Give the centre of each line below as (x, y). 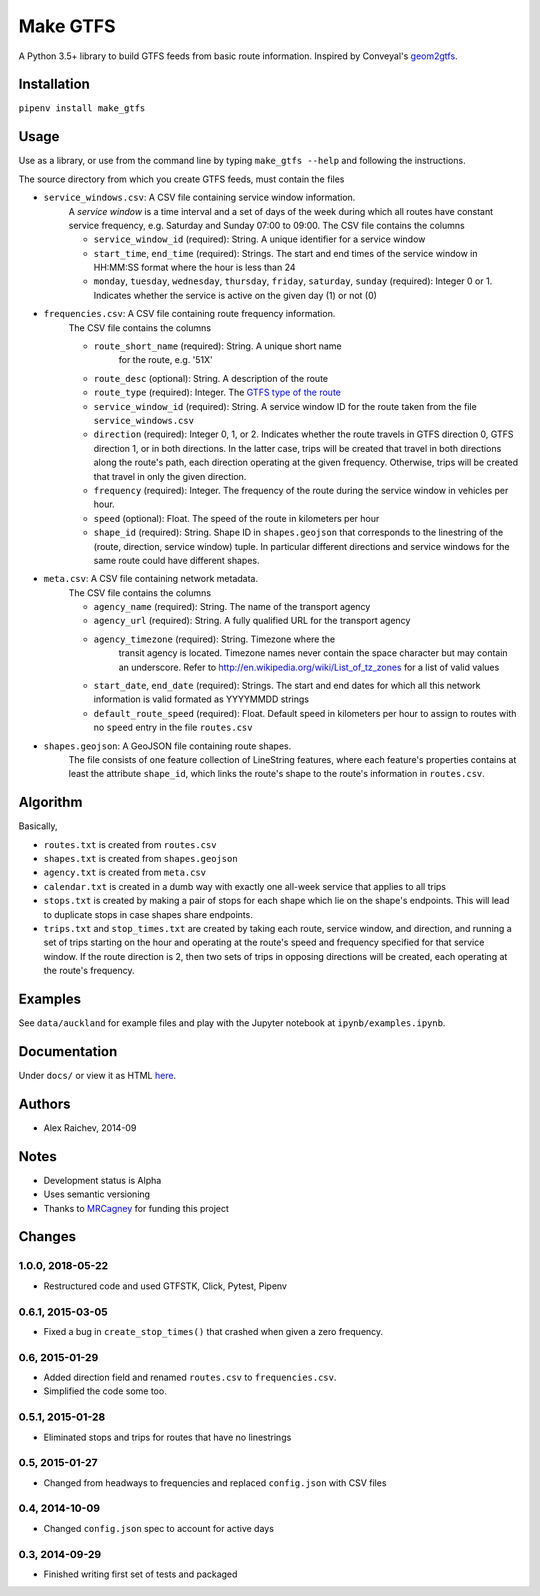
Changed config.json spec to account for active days (159, 1528)
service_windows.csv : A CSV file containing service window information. (199, 197)
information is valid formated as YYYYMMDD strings (201, 699)
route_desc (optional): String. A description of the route (211, 378)
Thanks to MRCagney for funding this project (136, 1208)
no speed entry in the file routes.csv (173, 727)
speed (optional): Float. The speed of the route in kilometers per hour (236, 518)
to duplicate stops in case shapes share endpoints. (148, 914)
